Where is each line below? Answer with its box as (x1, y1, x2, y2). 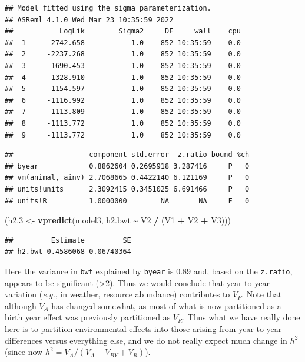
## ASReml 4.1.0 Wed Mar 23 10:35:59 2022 (5, 15, 174, 24)
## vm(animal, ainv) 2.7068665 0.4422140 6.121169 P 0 (5, 173, 250, 182)
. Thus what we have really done (183, 311, 300, 323)
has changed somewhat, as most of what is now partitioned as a (51, 299, 281, 311)
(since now (5, 346, 43, 358)
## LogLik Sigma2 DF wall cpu (5, 27, 241, 36)
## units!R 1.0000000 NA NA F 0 (5, 196, 250, 205)
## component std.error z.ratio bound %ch (5, 150, 250, 159)
